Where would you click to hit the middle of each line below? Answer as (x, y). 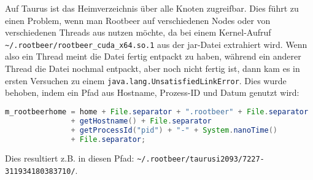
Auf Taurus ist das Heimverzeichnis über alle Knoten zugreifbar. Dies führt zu (152, 8)
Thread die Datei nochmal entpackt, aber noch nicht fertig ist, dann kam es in (153, 68)
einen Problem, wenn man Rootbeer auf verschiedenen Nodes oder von (138, 20)
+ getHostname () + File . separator (141, 121)
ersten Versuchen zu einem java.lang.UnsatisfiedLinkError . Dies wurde (146, 80)
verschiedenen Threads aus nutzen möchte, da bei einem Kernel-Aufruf (138, 32)
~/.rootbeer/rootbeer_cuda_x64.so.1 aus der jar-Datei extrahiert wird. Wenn (156, 44)
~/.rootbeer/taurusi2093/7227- (201, 159)
